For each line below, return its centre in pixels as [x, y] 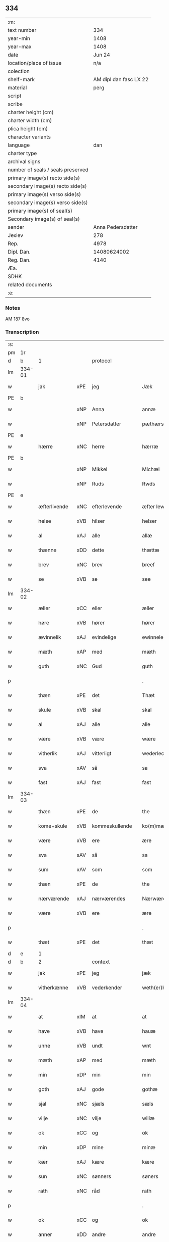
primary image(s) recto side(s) [44, 178]
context [101, 962]
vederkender [107, 988]
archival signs [24, 161]
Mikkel [100, 469]
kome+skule [53, 826]
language [19, 145]
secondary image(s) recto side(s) [47, 186]
